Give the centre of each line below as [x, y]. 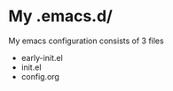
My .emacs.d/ [60, 16]
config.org [40, 76]
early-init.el [42, 57]
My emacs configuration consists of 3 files [86, 41]
